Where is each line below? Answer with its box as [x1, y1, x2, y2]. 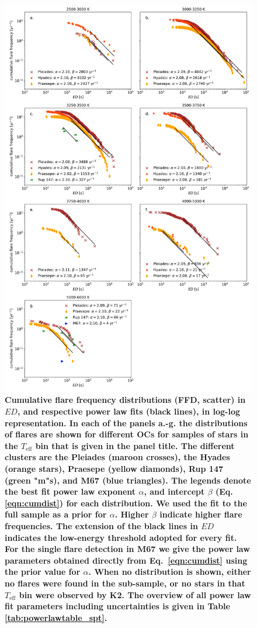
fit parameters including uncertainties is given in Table [5, 600, 230, 612]
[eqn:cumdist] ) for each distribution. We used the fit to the [5, 496, 247, 509]
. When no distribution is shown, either [88, 565, 251, 578]
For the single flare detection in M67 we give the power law [5, 543, 250, 555]
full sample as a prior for [5, 508, 107, 520]
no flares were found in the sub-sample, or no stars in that [5, 577, 245, 589]
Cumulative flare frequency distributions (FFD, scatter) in [5, 394, 246, 406]
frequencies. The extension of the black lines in [5, 519, 198, 532]
